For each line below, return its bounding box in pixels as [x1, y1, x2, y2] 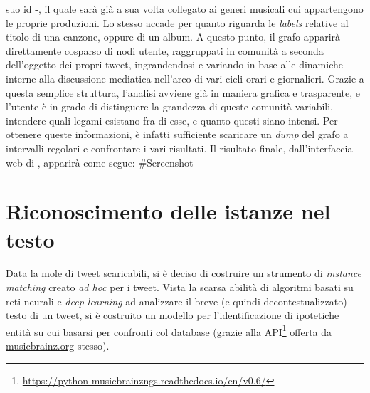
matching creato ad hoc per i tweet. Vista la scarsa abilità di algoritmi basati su [6, 280, 354, 295]
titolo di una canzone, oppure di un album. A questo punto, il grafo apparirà [6, 29, 341, 44]
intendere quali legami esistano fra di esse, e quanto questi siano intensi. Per [6, 112, 338, 127]
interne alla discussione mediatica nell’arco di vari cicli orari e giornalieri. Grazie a [6, 70, 364, 85]
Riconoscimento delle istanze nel [6, 197, 331, 226]
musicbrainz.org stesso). [6, 338, 110, 353]
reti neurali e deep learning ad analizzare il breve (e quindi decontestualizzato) [6, 293, 347, 308]
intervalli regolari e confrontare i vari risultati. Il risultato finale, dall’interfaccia [6, 140, 353, 155]
